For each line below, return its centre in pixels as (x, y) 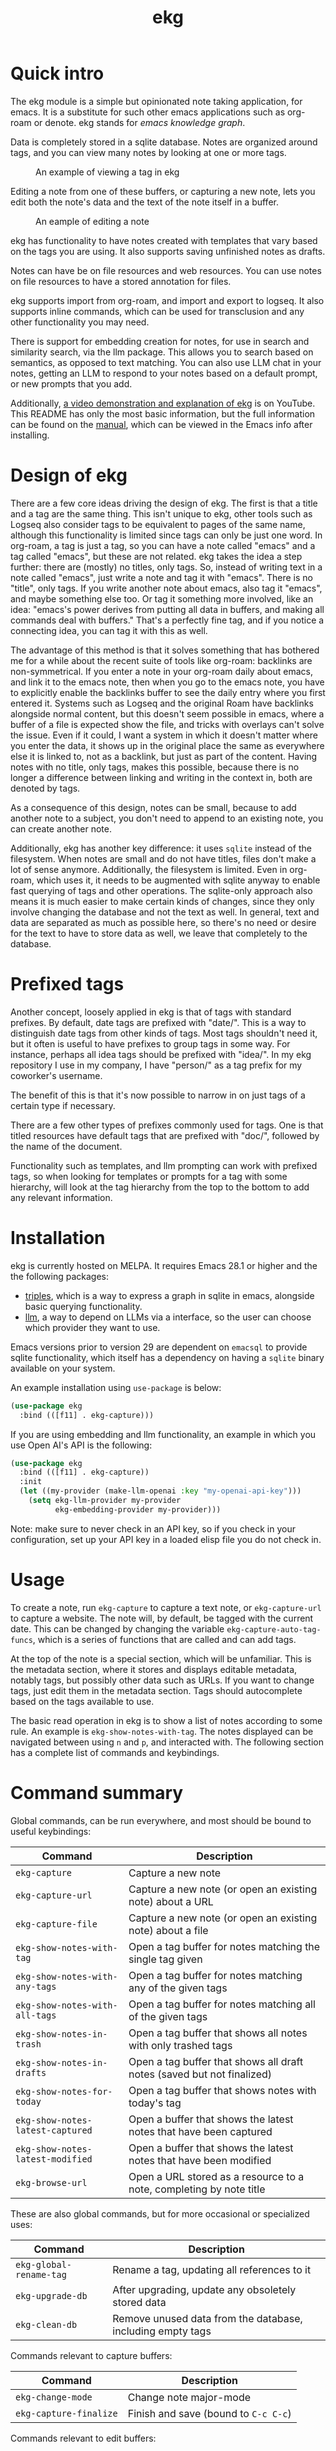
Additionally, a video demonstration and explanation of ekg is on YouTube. (163, 403)
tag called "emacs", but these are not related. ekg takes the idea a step (156, 556)
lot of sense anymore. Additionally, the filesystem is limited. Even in (149, 869)
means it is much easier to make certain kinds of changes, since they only (162, 901)
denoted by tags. (45, 788)
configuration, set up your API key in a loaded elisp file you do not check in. (166, 1539)
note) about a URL (171, 1901)
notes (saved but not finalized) (200, 2074)
